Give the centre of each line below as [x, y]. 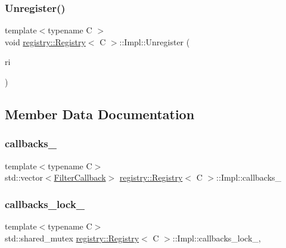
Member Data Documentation [100, 114]
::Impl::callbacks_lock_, [217, 238]
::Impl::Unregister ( [155, 41]
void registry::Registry [45, 41]
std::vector [24, 177]
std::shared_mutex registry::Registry [72, 238]
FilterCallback [80, 177]
